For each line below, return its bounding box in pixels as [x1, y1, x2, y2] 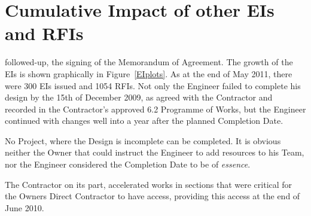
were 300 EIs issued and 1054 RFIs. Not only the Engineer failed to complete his [5, 79, 301, 92]
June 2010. [5, 201, 44, 214]
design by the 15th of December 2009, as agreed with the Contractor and [5, 91, 273, 104]
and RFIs [5, 21, 84, 45]
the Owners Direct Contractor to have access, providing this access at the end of [5, 190, 300, 202]
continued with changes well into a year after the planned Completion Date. [5, 114, 283, 127]
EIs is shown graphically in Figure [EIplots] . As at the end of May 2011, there [5, 67, 292, 80]
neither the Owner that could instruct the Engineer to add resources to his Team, [5, 146, 304, 159]
